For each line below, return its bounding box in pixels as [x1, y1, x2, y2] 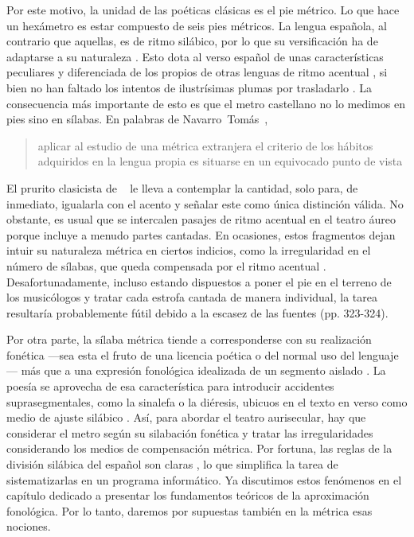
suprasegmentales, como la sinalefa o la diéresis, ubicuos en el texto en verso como [6, 393, 408, 410]
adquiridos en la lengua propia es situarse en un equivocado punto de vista [37, 153, 403, 169]
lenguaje [358, 346, 399, 363]
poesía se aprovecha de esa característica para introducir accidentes [6, 378, 334, 395]
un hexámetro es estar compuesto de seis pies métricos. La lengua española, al [6, 17, 388, 33]
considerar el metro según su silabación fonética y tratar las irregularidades [6, 424, 373, 441]
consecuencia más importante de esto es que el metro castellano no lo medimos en [6, 95, 405, 111]
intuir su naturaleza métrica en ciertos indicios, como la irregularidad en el [6, 242, 371, 259]
